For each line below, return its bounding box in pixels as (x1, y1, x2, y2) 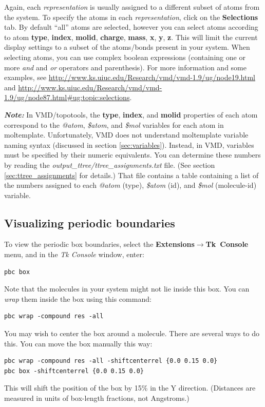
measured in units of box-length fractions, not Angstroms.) (4, 393, 190, 403)
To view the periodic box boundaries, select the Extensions (4, 239, 195, 249)
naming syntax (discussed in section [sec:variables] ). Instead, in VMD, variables (4, 139, 254, 150)
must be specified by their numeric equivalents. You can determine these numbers (4, 149, 261, 160)
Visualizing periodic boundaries (4, 215, 175, 230)
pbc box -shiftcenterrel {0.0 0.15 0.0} (4, 367, 144, 375)
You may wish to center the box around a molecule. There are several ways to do (4, 328, 259, 339)
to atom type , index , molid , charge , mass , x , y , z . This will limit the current (4, 31, 258, 42)
